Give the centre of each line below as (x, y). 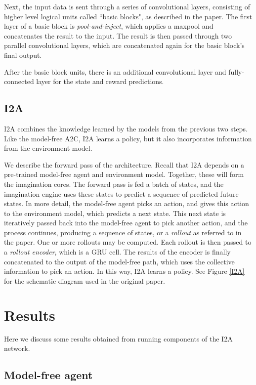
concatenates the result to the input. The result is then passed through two (118, 35)
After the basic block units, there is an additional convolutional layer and (115, 71)
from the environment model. (48, 148)
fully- (236, 71)
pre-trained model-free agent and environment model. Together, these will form (124, 174)
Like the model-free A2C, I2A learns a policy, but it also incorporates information (128, 138)
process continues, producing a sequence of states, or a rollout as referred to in (123, 232)
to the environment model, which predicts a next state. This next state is (115, 213)
